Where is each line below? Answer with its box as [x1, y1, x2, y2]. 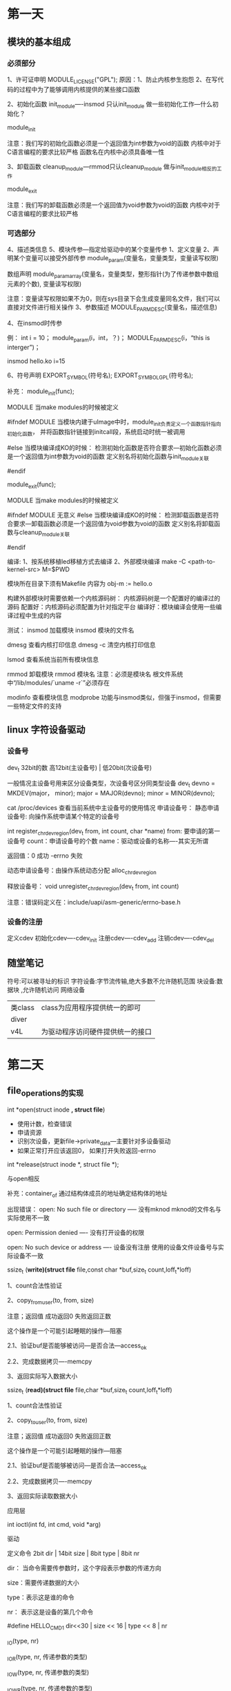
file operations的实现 [7, 1085, 84, 1098]
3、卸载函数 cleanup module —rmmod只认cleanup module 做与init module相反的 [7, 163, 217, 172]
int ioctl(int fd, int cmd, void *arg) [7, 1521, 101, 1529]
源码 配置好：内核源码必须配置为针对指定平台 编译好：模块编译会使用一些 [7, 602, 216, 611]
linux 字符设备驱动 [7, 724, 86, 735]
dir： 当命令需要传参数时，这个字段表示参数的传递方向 [7, 1564, 162, 1572]
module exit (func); [7, 480, 57, 491]
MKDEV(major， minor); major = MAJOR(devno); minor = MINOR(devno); [7, 789, 215, 798]
